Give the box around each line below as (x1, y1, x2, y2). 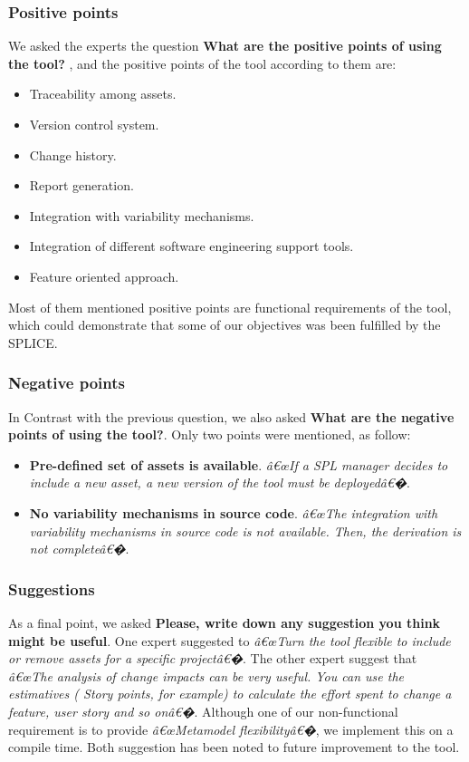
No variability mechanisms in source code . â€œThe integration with (29, 503, 438, 522)
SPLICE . (8, 333, 58, 352)
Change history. (29, 145, 117, 164)
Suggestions (8, 577, 95, 600)
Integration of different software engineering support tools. (29, 236, 354, 256)
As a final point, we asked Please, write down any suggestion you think (8, 612, 441, 632)
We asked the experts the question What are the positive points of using (8, 36, 442, 55)
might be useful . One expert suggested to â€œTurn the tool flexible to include (8, 631, 451, 650)
